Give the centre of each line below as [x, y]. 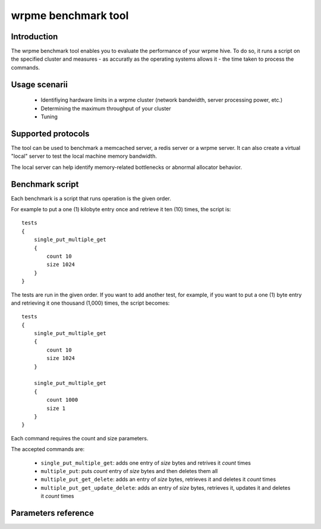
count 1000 [62, 400]
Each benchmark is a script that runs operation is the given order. [91, 198]
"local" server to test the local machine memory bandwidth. [84, 156]
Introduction [34, 37]
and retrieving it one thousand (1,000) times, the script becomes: [90, 303]
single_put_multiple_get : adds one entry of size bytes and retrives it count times [146, 463]
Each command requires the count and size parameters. [80, 438]
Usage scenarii [39, 84]
